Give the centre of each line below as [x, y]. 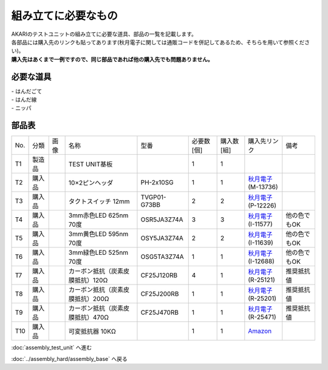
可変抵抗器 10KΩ [92, 332]
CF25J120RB [159, 275]
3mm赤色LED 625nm [98, 215]
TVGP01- [153, 197]
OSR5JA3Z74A [162, 220]
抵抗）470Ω [92, 317]
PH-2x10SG [157, 183]
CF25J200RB [160, 294]
